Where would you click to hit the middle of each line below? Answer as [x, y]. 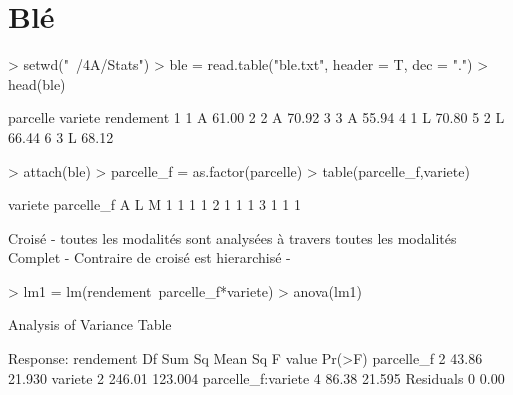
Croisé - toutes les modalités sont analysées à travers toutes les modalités [232, 237]
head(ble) [37, 83]
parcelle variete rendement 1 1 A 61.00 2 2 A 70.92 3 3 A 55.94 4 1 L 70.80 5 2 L [256, 117]
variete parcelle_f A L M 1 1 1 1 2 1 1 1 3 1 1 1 [155, 204]
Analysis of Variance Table [90, 324]
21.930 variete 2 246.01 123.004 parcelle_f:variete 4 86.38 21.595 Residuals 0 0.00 [256, 377]
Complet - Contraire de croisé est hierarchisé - [149, 257]
